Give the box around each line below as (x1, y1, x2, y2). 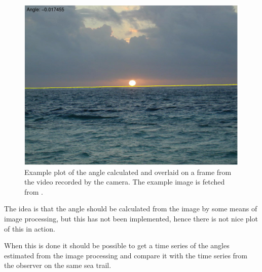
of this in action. (4, 223, 55, 234)
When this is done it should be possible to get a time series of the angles (4, 240, 230, 251)
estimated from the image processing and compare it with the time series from (4, 250, 248, 260)
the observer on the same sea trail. (4, 260, 111, 270)
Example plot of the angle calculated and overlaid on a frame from (24, 166, 232, 177)
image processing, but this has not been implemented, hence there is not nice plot (4, 213, 258, 223)
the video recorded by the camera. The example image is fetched (24, 176, 225, 187)
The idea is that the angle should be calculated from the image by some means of (4, 203, 257, 214)
